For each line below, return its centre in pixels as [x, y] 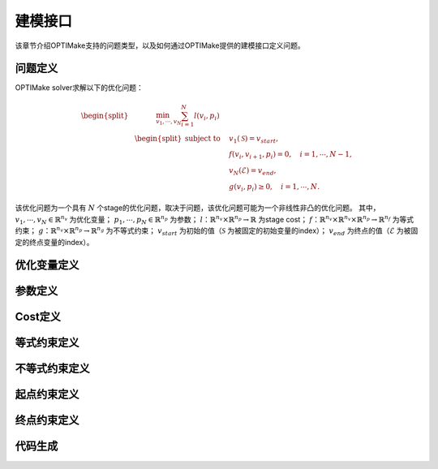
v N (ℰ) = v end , [252, 172]
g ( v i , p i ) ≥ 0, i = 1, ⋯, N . [274, 187]
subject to [202, 138]
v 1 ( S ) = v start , [253, 140]
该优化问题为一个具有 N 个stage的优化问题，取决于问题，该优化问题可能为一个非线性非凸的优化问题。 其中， [198, 208]
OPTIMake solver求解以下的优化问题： [79, 88]
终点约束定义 [47, 421]
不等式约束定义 [52, 369]
